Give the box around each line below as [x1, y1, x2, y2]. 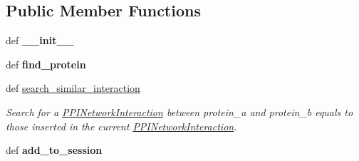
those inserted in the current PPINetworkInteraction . [6, 118, 237, 133]
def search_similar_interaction [6, 80, 140, 95]
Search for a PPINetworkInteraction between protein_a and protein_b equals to [6, 104, 353, 119]
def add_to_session [6, 142, 103, 157]
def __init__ [6, 33, 74, 48]
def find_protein [6, 56, 86, 71]
